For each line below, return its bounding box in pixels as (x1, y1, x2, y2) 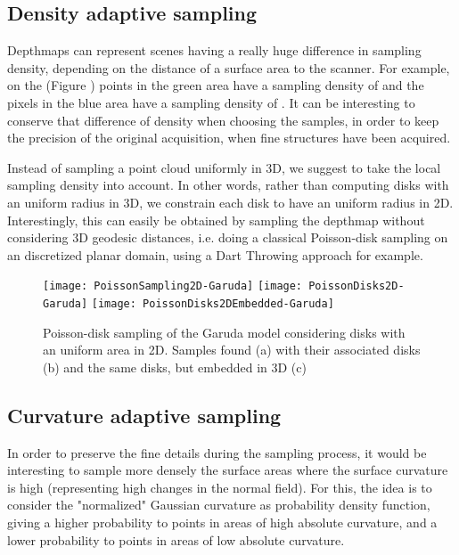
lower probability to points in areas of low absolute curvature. (7, 530, 345, 549)
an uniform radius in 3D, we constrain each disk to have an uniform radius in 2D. (7, 192, 454, 211)
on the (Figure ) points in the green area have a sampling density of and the (7, 76, 424, 94)
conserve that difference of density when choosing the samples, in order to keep (7, 110, 439, 129)
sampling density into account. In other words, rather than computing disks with (7, 175, 449, 194)
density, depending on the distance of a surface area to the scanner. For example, (7, 58, 450, 77)
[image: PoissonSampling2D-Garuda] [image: (43, 280, 303, 293)
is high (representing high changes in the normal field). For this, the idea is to (7, 477, 432, 496)
